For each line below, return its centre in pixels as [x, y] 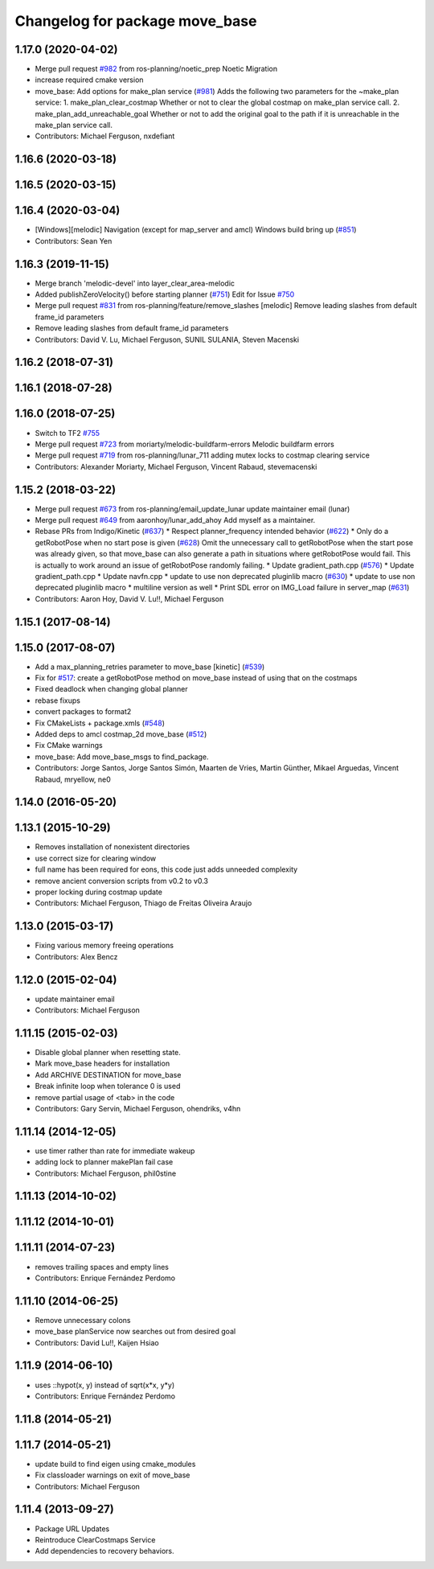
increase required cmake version [89, 80]
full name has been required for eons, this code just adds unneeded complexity [166, 869]
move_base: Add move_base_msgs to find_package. [122, 757]
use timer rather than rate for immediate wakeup [115, 1151]
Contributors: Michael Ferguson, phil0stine [106, 1173]
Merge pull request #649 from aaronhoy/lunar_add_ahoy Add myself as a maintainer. [175, 520]
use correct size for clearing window [96, 858]
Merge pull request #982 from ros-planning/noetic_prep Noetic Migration [156, 69]
